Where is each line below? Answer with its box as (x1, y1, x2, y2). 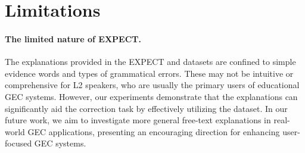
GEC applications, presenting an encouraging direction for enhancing (27, 125, 280, 138)
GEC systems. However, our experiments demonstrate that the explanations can (5, 90, 298, 102)
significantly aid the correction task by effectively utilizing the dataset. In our (5, 102, 288, 114)
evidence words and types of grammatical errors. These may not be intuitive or (5, 67, 294, 79)
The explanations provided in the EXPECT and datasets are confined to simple (5, 55, 296, 68)
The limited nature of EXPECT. (5, 32, 141, 45)
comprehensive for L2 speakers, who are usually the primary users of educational (5, 79, 300, 91)
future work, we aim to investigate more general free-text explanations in (5, 114, 271, 126)
